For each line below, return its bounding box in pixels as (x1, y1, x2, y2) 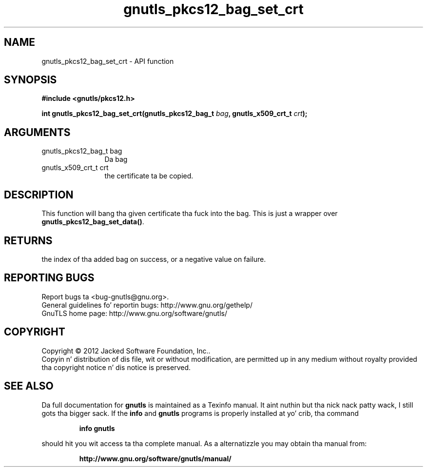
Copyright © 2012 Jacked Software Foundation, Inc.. (41, 346, 211, 355)
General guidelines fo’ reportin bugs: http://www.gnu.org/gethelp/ (41, 300, 252, 309)
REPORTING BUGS (4, 272, 95, 284)
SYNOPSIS (4, 74, 57, 86)
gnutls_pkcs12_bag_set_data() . (41, 217, 144, 226)
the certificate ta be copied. (104, 172, 194, 180)
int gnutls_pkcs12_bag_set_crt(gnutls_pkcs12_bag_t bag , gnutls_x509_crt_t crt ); (41, 109, 308, 118)
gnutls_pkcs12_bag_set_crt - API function (41, 57, 174, 65)
